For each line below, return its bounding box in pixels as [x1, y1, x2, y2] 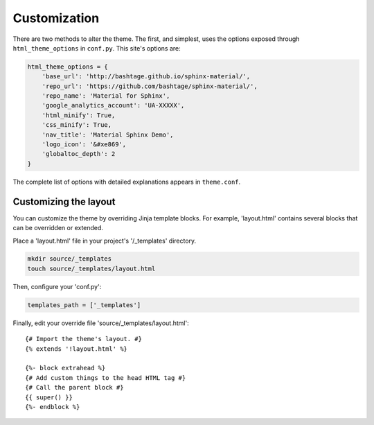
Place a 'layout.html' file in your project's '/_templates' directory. [12, 236, 197, 245]
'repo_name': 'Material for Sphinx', [42, 92, 170, 100]
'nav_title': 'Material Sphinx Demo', [42, 130, 174, 139]
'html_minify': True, [42, 111, 116, 119]
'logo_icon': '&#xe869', [42, 141, 127, 148]
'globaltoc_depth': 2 [42, 150, 116, 158]
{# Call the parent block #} [25, 383, 124, 392]
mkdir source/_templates [27, 255, 112, 263]
